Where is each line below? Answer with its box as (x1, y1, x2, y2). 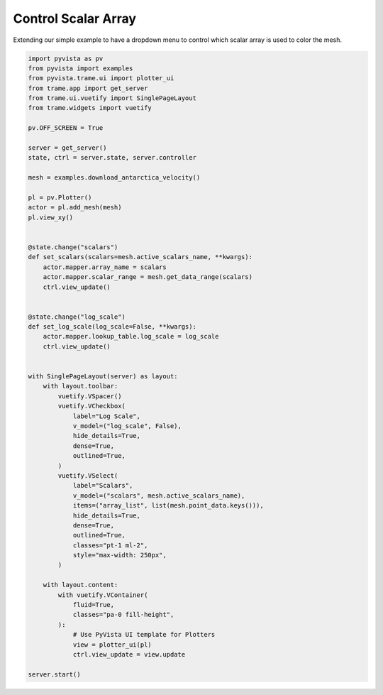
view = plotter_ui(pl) (72, 640, 152, 649)
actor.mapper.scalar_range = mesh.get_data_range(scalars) (43, 273, 253, 281)
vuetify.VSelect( (57, 471, 118, 479)
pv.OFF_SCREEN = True (28, 124, 104, 132)
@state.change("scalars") (28, 243, 118, 251)
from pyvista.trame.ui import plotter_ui (28, 75, 174, 82)
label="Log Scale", (72, 412, 141, 420)
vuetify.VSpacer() (57, 392, 122, 400)
